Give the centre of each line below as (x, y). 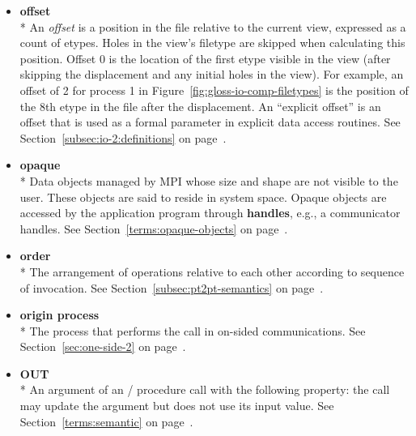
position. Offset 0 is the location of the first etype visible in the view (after (205, 58)
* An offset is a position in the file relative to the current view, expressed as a (213, 26)
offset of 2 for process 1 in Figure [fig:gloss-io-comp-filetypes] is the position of (214, 90)
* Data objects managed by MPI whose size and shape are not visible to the (209, 180)
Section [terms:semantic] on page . (106, 421)
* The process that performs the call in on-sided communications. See (193, 330)
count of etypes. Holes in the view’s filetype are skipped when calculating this (212, 43)
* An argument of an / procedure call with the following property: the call (205, 389)
